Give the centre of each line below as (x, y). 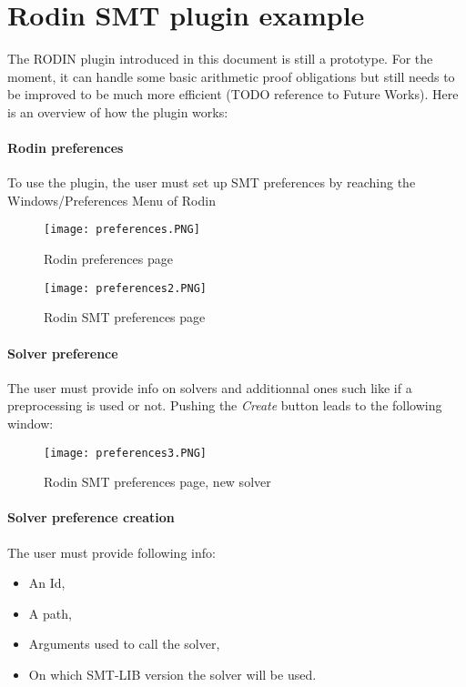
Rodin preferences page (108, 259)
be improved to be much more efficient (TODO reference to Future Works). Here (233, 94)
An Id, (47, 583)
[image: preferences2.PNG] (125, 288)
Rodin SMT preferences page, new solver (157, 482)
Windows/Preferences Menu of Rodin (111, 200)
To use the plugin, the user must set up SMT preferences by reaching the (212, 182)
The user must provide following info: (111, 552)
